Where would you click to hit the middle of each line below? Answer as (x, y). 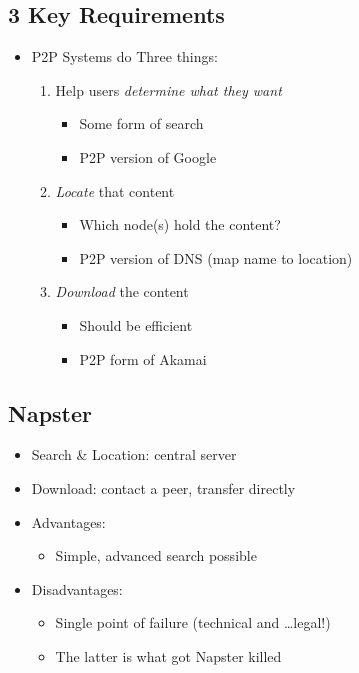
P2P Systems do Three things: (124, 56)
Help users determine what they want (168, 89)
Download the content (122, 291)
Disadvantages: (77, 588)
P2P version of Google (148, 156)
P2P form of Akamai (143, 358)
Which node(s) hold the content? (180, 224)
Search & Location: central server (134, 454)
